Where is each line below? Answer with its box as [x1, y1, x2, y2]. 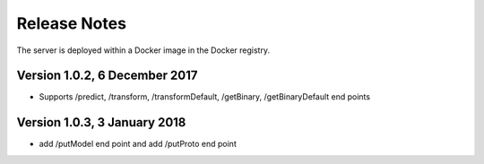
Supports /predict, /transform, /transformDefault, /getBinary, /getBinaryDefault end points [39, 91, 371, 102]
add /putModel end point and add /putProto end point [39, 139, 237, 150]
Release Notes [16, 13, 127, 33]
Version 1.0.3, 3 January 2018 [16, 115, 186, 130]
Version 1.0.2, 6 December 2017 [16, 68, 198, 83]
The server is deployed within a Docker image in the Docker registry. [16, 45, 271, 56]
